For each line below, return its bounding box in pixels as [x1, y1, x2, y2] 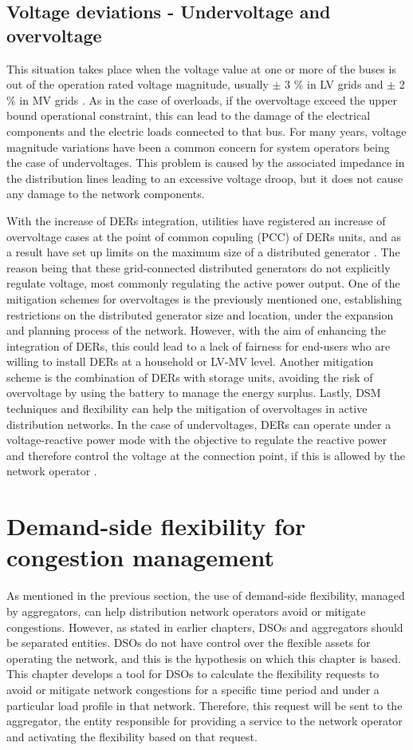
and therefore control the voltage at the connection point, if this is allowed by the [6, 446, 405, 463]
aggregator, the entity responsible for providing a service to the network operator [6, 712, 403, 729]
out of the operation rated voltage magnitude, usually [6, 76, 269, 93]
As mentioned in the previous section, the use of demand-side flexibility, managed [6, 587, 405, 604]
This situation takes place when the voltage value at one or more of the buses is [6, 60, 396, 77]
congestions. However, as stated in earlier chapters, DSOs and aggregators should [6, 618, 403, 635]
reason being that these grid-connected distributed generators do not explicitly [6, 259, 391, 276]
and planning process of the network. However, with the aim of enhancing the [6, 322, 386, 339]
